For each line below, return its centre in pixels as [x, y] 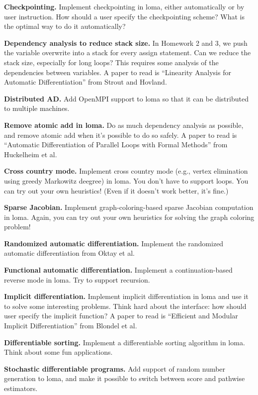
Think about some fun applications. [58, 352]
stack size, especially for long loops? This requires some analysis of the [111, 62]
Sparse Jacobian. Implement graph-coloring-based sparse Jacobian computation [129, 207]
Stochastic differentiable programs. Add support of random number [115, 368]
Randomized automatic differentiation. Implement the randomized [114, 243]
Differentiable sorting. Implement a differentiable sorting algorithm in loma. [125, 342]
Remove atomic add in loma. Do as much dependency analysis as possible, [124, 125]
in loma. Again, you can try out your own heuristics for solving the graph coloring [129, 217]
